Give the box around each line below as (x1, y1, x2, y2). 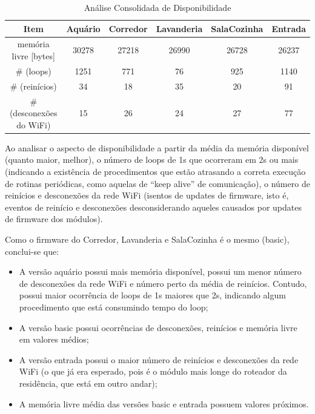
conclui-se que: (5, 245, 59, 257)
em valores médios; (19, 333, 89, 346)
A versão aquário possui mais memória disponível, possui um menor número (19, 265, 302, 278)
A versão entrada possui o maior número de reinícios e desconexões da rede (19, 353, 299, 366)
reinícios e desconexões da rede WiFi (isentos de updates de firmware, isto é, (5, 189, 289, 202)
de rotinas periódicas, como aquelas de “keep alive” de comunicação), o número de (5, 177, 310, 189)
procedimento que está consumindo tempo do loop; (19, 300, 208, 313)
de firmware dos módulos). (5, 212, 103, 225)
